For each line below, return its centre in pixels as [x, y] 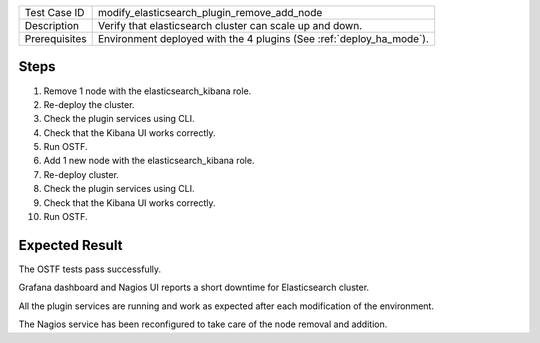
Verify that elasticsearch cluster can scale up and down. [230, 25]
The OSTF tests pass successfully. [90, 269]
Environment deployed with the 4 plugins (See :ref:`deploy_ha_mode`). [263, 38]
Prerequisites [55, 38]
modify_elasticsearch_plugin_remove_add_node [210, 12]
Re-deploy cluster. [81, 174]
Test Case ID [54, 12]
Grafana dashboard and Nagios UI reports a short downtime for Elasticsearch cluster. [194, 287]
